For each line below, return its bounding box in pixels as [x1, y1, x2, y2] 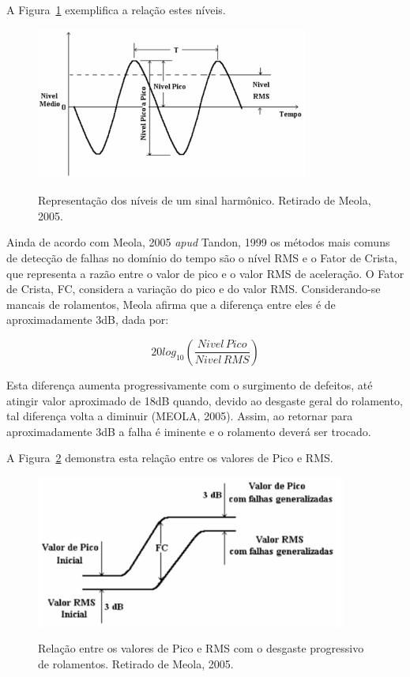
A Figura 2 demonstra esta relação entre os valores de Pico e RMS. [6, 449, 333, 466]
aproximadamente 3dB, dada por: [6, 311, 169, 328]
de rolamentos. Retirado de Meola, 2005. [38, 656, 234, 672]
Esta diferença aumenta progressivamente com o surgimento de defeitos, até [6, 376, 373, 393]
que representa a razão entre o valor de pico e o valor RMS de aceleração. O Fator [6, 265, 404, 281]
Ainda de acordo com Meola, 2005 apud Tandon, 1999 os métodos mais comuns [6, 234, 390, 250]
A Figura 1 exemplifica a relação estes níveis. [6, 2, 226, 17]
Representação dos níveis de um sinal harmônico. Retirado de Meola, [38, 192, 371, 209]
